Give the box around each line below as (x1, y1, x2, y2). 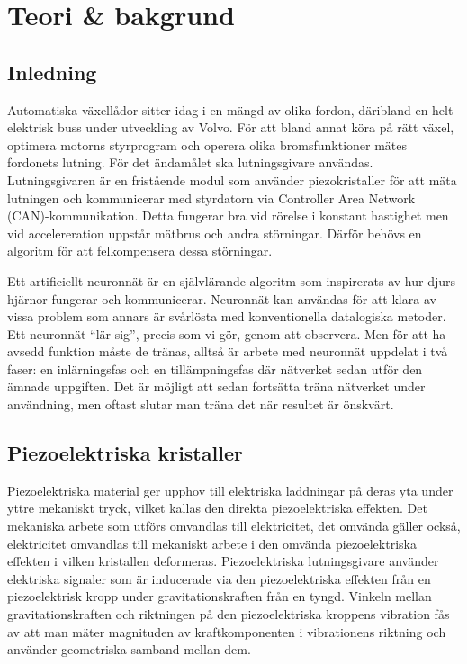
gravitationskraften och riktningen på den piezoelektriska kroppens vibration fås (7, 605, 450, 624)
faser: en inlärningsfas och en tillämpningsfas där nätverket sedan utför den (7, 359, 423, 378)
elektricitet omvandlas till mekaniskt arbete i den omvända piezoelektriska (7, 534, 417, 552)
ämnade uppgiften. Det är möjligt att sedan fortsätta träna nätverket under (7, 377, 426, 396)
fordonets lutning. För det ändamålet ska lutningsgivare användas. (7, 153, 373, 172)
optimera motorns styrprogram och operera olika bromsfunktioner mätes (7, 135, 408, 154)
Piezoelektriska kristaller (7, 439, 243, 467)
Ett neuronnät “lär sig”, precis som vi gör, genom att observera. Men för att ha (7, 324, 446, 343)
